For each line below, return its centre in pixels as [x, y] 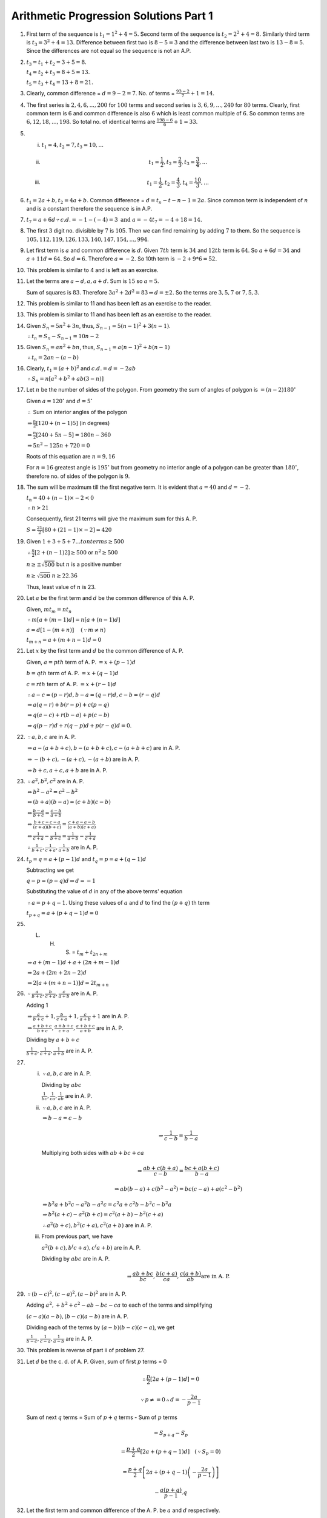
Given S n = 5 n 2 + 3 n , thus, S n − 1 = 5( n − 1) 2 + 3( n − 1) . [98, 326]
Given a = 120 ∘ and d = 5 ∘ [60, 400]
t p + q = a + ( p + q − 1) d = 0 [62, 914]
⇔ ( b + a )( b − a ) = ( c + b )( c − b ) [69, 802]
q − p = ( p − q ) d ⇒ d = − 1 [61, 881]
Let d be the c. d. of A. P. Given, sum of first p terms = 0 [97, 1361]
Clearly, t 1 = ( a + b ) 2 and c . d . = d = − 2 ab [81, 369]
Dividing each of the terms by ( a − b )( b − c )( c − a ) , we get [101, 1327]
